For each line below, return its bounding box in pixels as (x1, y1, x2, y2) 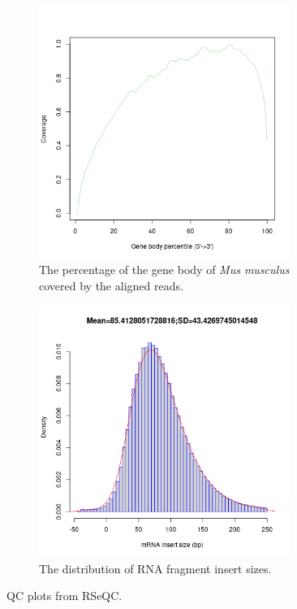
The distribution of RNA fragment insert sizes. (39, 559, 272, 576)
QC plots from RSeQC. (6, 587, 123, 604)
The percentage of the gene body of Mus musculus (39, 261, 290, 278)
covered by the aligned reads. (39, 276, 183, 294)
